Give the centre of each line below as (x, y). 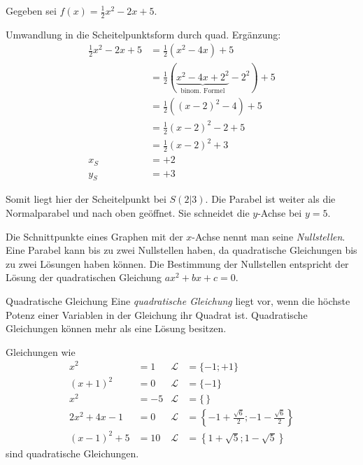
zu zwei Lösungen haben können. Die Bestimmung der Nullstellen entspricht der (177, 263)
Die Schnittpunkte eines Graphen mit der (94, 236)
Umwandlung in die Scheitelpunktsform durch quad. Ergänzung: (143, 34)
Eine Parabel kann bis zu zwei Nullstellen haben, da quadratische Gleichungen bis (181, 250)
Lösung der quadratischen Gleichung (84, 277)
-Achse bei (280, 213)
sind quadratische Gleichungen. (72, 453)
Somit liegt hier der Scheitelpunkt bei (86, 199)
